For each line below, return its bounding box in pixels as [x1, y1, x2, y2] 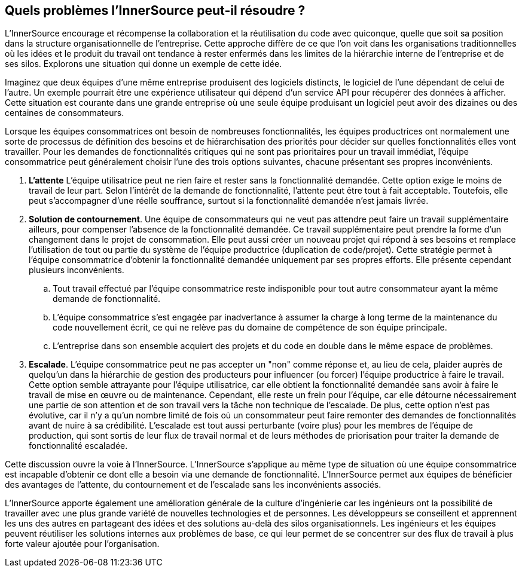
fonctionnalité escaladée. [29, 441, 128, 451]
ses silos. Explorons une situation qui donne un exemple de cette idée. [5, 59, 282, 69]
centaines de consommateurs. [5, 108, 124, 118]
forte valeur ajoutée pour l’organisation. [5, 539, 160, 549]
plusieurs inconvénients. [29, 265, 124, 276]
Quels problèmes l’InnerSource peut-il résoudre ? [5, 3, 306, 18]
